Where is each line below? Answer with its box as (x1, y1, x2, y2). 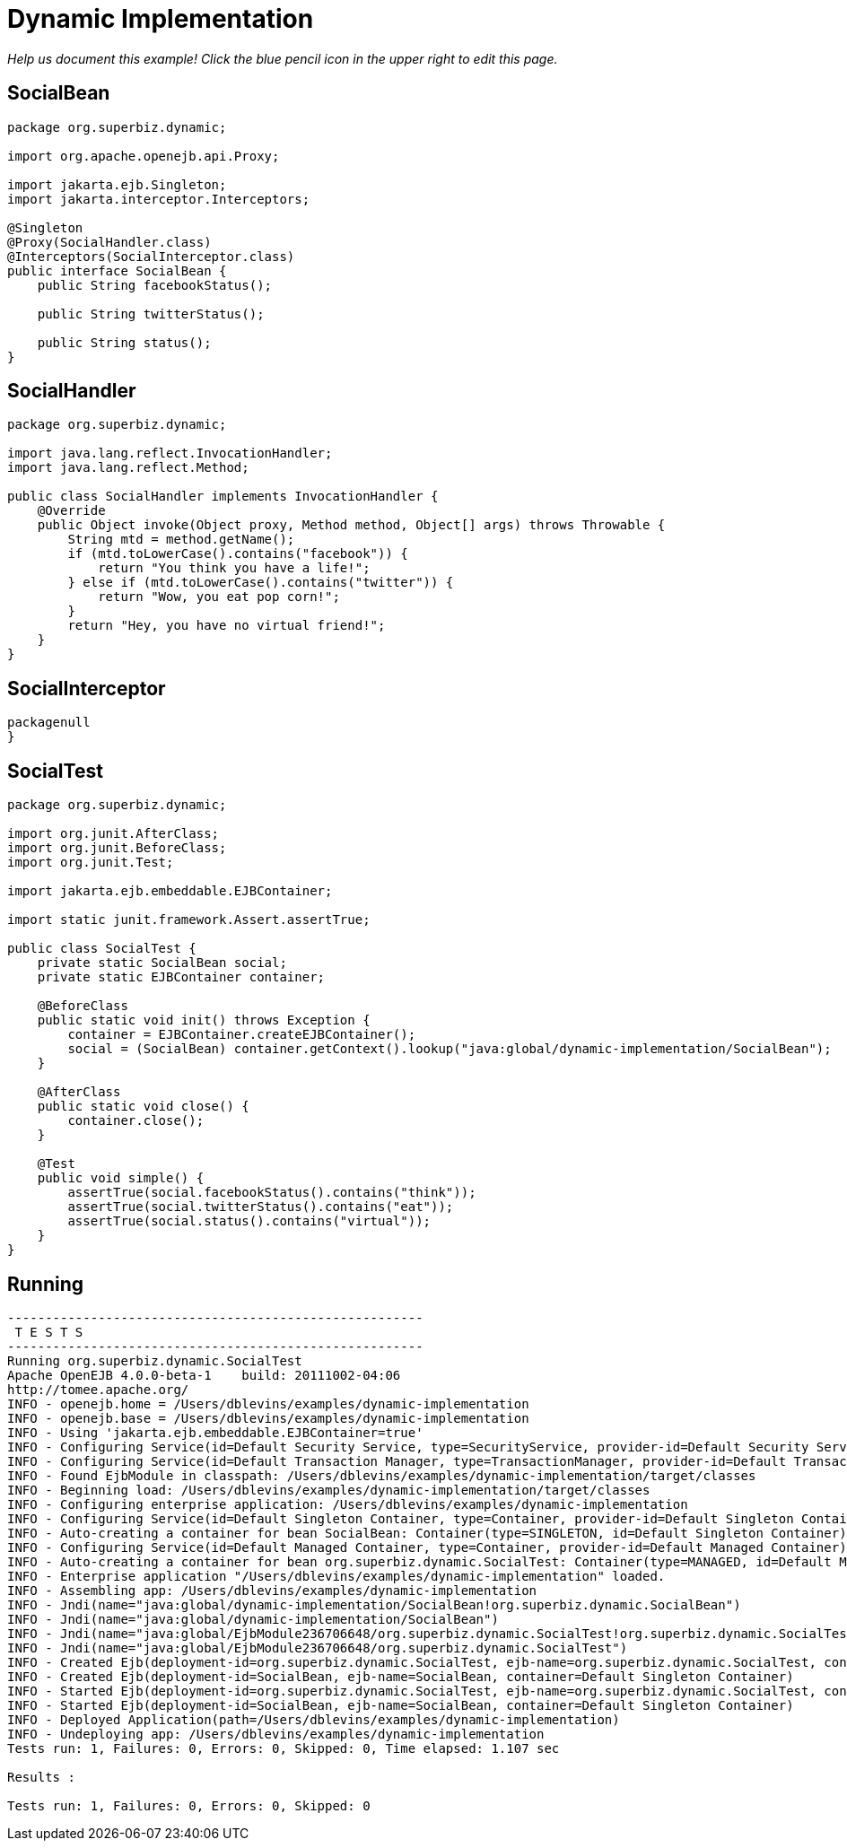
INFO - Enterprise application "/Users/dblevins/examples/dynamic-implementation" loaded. (7, 1568, 666, 1583)
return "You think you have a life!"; (98, 561, 371, 576)
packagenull (7, 715, 91, 730)
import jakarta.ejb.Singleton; (7, 177, 227, 192)
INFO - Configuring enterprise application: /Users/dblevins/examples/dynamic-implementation (7, 1496, 688, 1512)
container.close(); (67, 1113, 205, 1129)
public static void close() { (37, 1099, 249, 1114)
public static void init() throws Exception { (37, 1013, 371, 1028)
